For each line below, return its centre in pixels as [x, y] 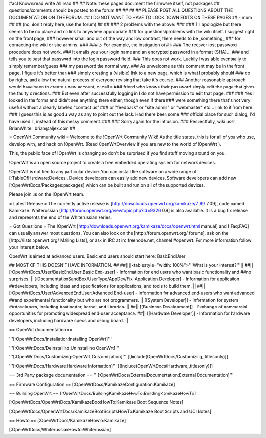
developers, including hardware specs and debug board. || [68, 320]
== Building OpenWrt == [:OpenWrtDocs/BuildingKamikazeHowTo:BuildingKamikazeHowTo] [102, 393]
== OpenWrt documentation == [41, 330]
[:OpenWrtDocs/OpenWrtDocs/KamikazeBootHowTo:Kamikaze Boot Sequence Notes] [96, 402]
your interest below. [29, 247]
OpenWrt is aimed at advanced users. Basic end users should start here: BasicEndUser [97, 256]
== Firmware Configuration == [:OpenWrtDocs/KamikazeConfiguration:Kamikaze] [92, 384]
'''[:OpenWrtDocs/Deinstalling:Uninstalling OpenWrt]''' [64, 348]
